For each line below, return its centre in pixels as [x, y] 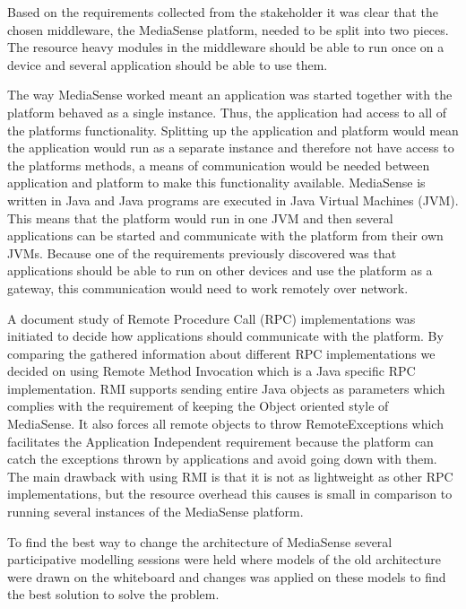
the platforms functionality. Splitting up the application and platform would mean [233, 130]
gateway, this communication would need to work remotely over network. [208, 287]
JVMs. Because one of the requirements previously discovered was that [202, 252]
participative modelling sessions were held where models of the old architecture [224, 559]
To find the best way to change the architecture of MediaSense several [200, 541]
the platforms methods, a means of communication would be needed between [219, 165]
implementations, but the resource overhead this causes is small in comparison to [230, 494]
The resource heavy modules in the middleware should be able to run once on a [226, 47]
